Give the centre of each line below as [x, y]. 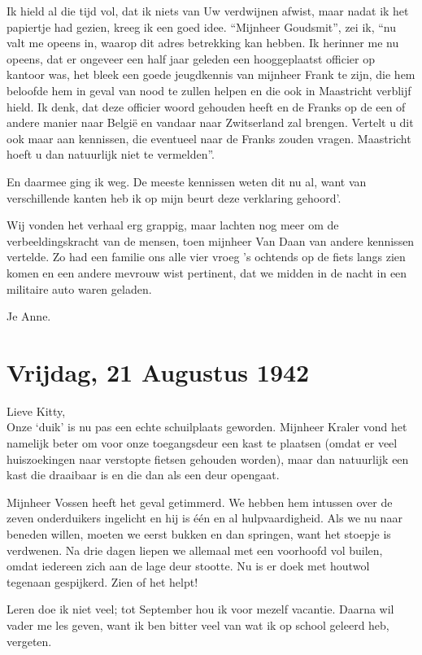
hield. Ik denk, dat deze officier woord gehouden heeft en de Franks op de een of [206, 106]
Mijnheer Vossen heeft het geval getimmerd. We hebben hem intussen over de [200, 502]
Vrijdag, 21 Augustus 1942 [158, 371]
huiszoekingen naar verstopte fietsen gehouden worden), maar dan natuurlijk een [208, 458]
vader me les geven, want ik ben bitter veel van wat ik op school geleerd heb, [198, 624]
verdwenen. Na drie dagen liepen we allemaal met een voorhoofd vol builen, [195, 550]
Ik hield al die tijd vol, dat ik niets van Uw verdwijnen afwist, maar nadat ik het [208, 11]
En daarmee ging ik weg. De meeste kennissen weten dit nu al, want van [187, 181]
